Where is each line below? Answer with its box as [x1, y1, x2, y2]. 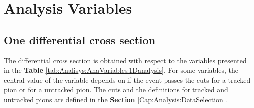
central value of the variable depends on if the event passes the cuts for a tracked [4, 74, 251, 85]
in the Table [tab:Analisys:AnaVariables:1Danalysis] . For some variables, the [4, 65, 239, 75]
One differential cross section [4, 32, 156, 47]
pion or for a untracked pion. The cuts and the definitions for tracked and [4, 84, 228, 95]
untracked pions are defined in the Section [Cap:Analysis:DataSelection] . [4, 94, 227, 104]
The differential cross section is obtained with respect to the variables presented [4, 55, 247, 65]
